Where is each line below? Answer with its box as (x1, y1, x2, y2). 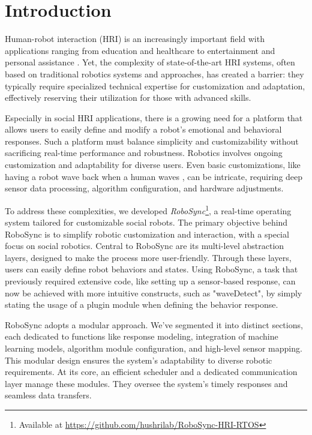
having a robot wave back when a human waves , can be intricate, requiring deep (5, 170, 303, 182)
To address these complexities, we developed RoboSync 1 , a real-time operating (5, 202, 292, 217)
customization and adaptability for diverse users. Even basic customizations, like (5, 158, 301, 171)
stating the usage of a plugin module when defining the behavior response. (5, 298, 278, 311)
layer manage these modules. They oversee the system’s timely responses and (5, 377, 288, 389)
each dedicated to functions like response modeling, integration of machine (5, 330, 278, 343)
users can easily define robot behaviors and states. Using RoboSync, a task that (5, 263, 298, 275)
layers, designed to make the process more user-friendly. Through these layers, (5, 251, 292, 263)
